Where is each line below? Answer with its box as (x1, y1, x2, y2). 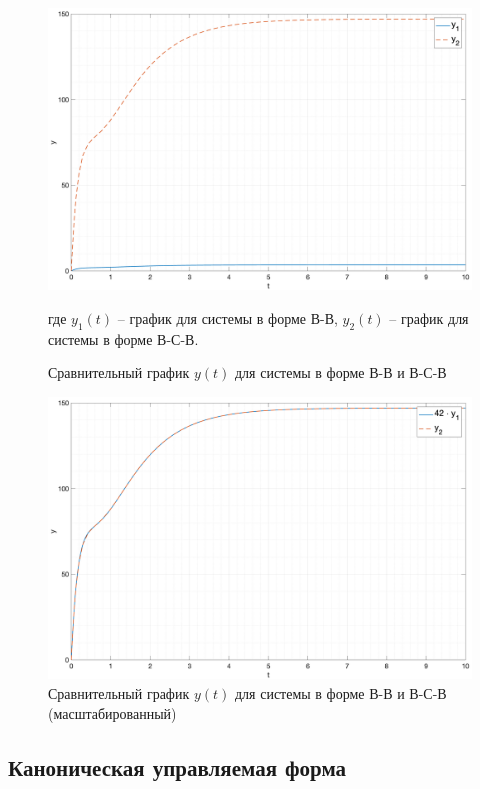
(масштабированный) (48, 702, 177, 723)
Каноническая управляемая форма (8, 751, 347, 782)
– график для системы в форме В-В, (117, 307, 338, 328)
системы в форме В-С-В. (48, 328, 199, 349)
